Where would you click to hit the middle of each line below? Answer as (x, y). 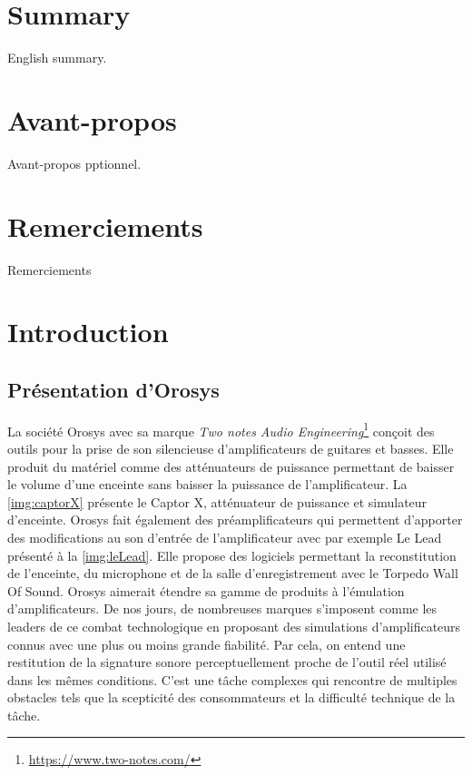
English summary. (57, 58)
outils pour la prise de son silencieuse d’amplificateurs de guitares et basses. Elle (231, 448)
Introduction (88, 332)
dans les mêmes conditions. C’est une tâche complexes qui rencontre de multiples (232, 679)
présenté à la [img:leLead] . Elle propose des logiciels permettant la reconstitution (232, 555)
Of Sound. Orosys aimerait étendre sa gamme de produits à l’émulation (206, 590)
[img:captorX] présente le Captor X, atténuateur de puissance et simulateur (217, 501)
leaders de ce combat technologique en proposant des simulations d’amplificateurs (234, 626)
